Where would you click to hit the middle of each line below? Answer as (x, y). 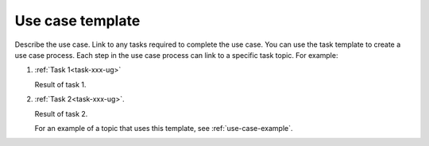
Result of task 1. (60, 84)
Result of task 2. (61, 113)
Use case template (77, 21)
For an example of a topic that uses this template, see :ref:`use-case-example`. (164, 128)
